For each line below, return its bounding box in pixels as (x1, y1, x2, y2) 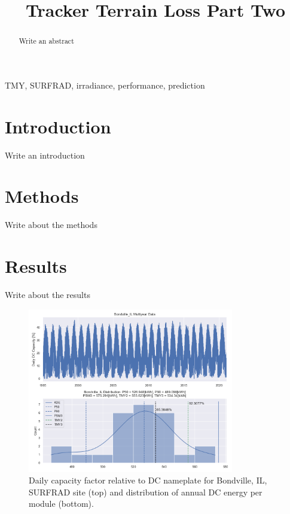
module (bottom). (29, 497, 94, 510)
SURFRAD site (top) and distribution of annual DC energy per (29, 485, 262, 498)
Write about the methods (5, 218, 97, 231)
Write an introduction (5, 148, 85, 161)
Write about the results (5, 288, 90, 300)
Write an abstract (19, 36, 74, 46)
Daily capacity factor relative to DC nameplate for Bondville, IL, (29, 474, 267, 486)
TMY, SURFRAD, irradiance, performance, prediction (5, 78, 205, 91)
